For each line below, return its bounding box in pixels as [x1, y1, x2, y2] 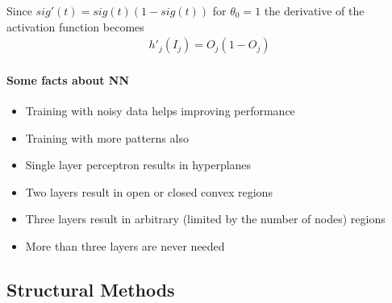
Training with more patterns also [25, 129, 189, 146]
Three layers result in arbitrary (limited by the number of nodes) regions [25, 210, 386, 227]
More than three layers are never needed [25, 237, 225, 254]
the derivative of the [264, 2, 365, 19]
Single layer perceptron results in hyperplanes [25, 156, 252, 173]
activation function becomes [6, 18, 144, 35]
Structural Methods [6, 276, 175, 301]
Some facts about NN [6, 71, 130, 88]
